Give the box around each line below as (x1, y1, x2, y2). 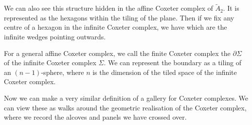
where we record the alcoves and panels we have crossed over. (4, 112, 187, 122)
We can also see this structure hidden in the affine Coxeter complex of (4, 3, 213, 13)
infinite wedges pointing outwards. (4, 32, 106, 41)
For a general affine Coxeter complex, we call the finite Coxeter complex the (4, 48, 231, 58)
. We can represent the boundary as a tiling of (104, 57, 242, 68)
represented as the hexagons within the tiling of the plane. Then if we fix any (4, 12, 234, 22)
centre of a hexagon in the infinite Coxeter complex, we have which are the (4, 22, 227, 32)
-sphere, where (41, 67, 84, 77)
